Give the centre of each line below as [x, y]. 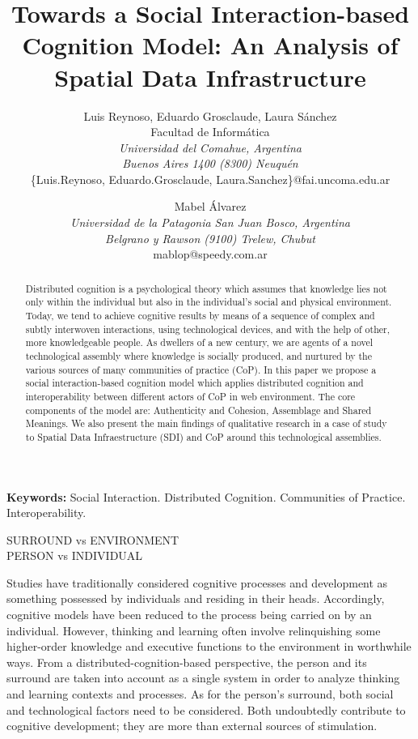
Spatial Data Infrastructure [210, 77]
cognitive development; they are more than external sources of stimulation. [192, 726]
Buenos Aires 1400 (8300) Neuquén [210, 163]
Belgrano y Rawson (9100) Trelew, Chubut [210, 238]
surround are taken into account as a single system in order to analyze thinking [203, 678]
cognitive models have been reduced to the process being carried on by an [189, 615]
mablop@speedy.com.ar [210, 254]
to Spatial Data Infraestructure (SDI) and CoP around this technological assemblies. [203, 436]
